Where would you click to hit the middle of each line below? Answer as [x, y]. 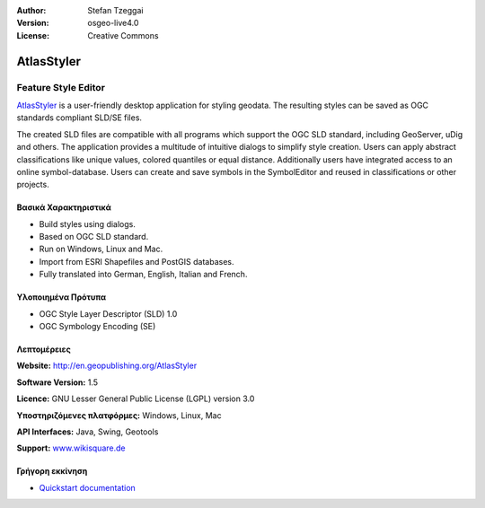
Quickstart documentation [88, 487]
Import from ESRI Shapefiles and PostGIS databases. [137, 261]
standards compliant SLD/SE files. [79, 118]
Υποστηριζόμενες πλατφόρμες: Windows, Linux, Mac [119, 415]
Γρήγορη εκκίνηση [52, 471]
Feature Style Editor [61, 87]
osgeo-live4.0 [113, 23]
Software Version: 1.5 [57, 382]
